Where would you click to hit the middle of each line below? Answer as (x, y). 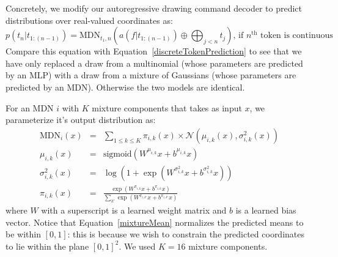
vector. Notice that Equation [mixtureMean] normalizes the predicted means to (155, 222)
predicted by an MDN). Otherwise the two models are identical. (125, 87)
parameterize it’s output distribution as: (81, 120)
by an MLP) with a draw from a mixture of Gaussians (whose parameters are (151, 75)
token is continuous (297, 36)
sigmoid (117, 154)
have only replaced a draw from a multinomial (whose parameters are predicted (154, 63)
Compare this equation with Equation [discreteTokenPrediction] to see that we (154, 51)
